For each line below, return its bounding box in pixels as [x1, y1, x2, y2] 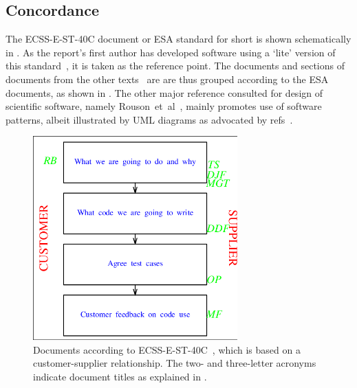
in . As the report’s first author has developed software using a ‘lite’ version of [6, 45, 336, 59]
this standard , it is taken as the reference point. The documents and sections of [6, 58, 345, 73]
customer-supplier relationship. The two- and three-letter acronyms [33, 356, 316, 370]
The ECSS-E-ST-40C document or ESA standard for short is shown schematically [6, 32, 351, 46]
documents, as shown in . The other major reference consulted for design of [6, 85, 323, 100]
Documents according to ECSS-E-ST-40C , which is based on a [33, 342, 301, 356]
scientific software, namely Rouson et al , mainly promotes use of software [6, 99, 322, 113]
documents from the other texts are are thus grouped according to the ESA [6, 71, 329, 86]
